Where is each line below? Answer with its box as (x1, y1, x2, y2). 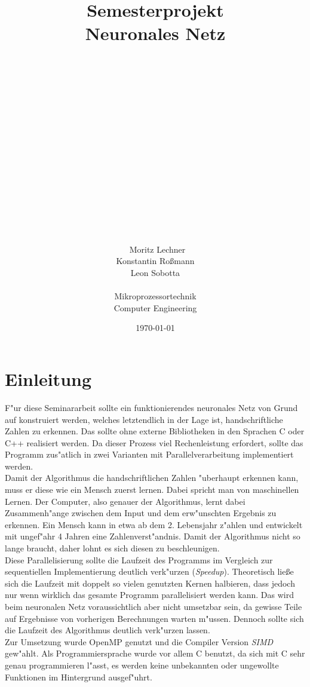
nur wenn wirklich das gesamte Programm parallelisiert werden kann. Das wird (5, 588, 294, 601)
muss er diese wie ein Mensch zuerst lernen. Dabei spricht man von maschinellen (5, 483, 299, 496)
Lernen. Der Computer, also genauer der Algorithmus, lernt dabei (5, 495, 245, 507)
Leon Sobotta (130, 266, 180, 278)
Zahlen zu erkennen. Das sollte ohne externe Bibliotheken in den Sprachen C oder (5, 425, 305, 437)
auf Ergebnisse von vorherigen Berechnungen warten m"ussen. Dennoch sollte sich (5, 612, 304, 624)
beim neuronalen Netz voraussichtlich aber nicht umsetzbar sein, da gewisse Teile (5, 600, 302, 612)
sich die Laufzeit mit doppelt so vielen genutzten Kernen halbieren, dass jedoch (5, 576, 295, 589)
